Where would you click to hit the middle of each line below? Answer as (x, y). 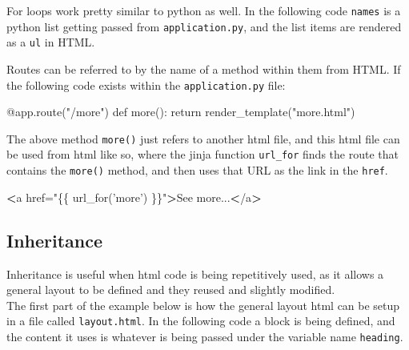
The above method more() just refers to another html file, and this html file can (203, 138)
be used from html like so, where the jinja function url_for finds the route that (202, 154)
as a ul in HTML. (51, 42)
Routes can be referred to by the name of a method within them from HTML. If (204, 68)
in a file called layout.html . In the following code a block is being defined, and (201, 321)
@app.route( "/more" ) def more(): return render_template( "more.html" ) (181, 112)
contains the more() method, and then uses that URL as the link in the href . (197, 170)
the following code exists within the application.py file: (146, 84)
